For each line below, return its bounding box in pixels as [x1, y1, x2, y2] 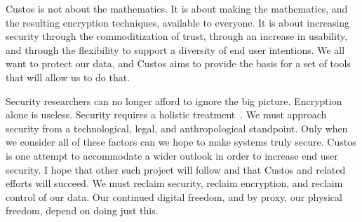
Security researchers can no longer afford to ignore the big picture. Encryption [6, 93, 342, 108]
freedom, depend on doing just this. [6, 203, 159, 218]
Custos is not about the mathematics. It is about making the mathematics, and [6, 1, 348, 15]
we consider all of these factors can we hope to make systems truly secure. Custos [6, 134, 356, 149]
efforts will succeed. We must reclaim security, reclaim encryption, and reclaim [6, 176, 343, 190]
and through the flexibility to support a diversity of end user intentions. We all [6, 42, 345, 57]
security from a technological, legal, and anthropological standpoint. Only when [6, 120, 348, 135]
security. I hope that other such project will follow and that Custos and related [6, 162, 346, 176]
